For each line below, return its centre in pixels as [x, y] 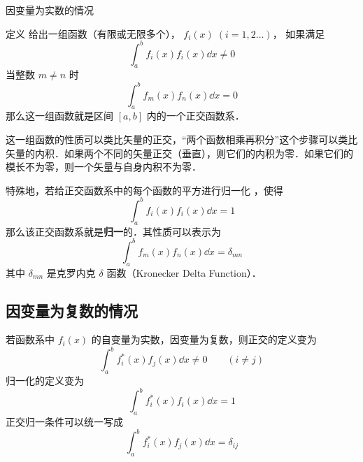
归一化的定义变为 [45, 381]
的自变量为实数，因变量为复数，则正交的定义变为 [204, 339]
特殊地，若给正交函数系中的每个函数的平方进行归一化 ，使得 [144, 190]
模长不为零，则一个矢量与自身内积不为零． [104, 167]
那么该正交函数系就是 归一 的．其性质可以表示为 [113, 231]
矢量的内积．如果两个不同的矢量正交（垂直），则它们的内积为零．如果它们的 [179, 153]
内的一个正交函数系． [195, 116]
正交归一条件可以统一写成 [64, 422]
